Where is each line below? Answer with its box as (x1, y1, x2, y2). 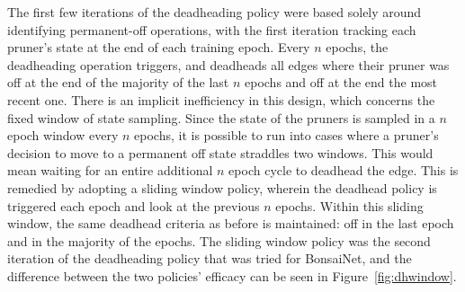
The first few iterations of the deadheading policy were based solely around (7, 3, 422, 21)
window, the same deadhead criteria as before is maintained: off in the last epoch (7, 214, 454, 233)
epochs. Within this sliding (275, 196, 424, 215)
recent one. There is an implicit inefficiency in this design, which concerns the (7, 90, 435, 109)
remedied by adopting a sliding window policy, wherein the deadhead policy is (7, 178, 437, 197)
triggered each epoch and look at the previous (7, 196, 260, 215)
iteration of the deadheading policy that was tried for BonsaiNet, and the (7, 249, 412, 268)
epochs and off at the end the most (245, 73, 438, 92)
